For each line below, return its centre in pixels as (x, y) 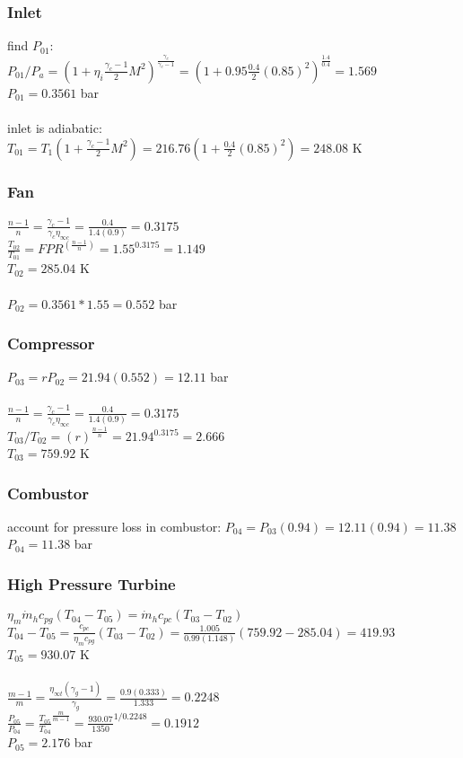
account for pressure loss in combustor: (114, 526)
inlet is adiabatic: (55, 127)
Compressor (51, 344)
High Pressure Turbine (92, 583)
